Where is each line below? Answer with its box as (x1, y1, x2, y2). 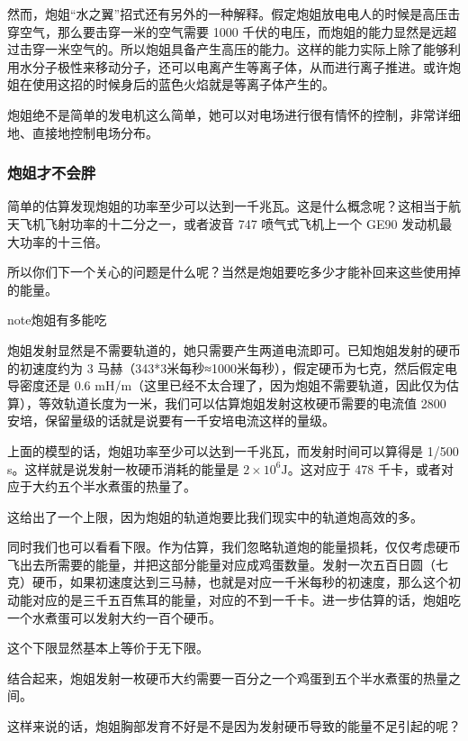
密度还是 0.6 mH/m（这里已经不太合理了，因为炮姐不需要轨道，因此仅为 (19, 376, 447, 395)
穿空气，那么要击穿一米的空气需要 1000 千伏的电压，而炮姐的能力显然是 (7, 22, 432, 41)
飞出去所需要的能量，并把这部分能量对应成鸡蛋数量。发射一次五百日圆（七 (7, 554, 448, 573)
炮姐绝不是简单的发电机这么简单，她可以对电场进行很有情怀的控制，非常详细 (7, 105, 461, 123)
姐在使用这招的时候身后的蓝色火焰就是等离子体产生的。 (7, 75, 335, 94)
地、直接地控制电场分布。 (7, 123, 158, 142)
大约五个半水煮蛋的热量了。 (31, 477, 196, 496)
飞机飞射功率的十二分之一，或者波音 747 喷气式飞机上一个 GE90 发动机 (19, 214, 440, 233)
